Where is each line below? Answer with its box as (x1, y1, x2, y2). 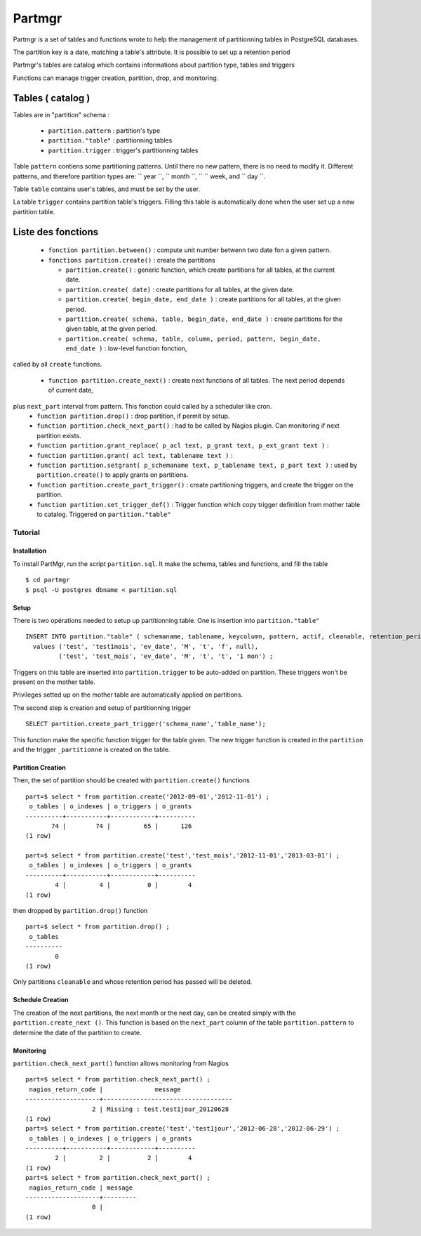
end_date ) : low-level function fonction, (65, 344, 187, 353)
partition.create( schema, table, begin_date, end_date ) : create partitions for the (65, 315, 343, 323)
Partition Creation (13, 763, 66, 772)
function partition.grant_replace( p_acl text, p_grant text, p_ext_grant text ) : (36, 441, 329, 449)
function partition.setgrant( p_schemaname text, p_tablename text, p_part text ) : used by (36, 461, 358, 469)
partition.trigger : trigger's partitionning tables (48, 146, 199, 154)
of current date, (48, 386, 94, 395)
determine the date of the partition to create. (13, 1028, 142, 1037)
